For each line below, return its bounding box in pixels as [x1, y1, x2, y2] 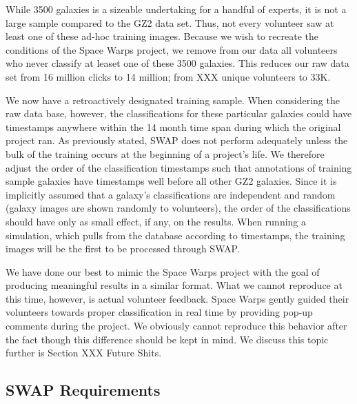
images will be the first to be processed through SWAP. [6, 241, 240, 256]
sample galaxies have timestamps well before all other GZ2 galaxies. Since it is [6, 174, 337, 188]
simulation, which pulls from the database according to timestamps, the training [6, 228, 345, 242]
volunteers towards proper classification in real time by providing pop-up [6, 305, 313, 319]
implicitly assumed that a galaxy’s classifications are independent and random [6, 187, 336, 201]
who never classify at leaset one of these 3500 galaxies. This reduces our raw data [6, 56, 349, 70]
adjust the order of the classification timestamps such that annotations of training [6, 160, 352, 174]
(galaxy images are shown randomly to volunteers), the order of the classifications [6, 201, 351, 215]
